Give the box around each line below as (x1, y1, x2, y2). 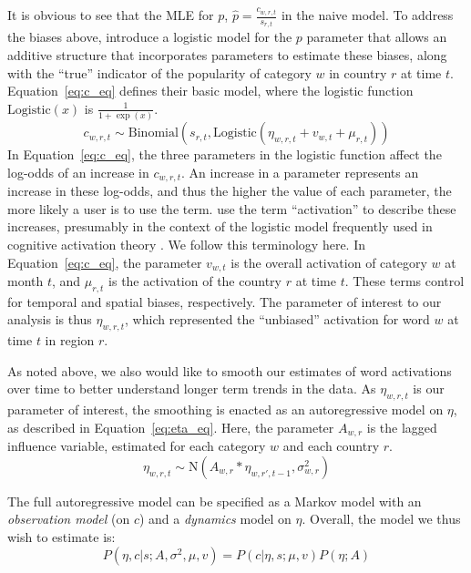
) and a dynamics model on (138, 509, 292, 528)
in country (329, 63, 387, 82)
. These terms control (344, 271, 465, 291)
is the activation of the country (108, 271, 282, 291)
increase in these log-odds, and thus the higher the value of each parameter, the (7, 181, 452, 200)
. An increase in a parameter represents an (181, 162, 419, 181)
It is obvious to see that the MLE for (7, 5, 214, 24)
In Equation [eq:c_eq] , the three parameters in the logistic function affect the (7, 145, 442, 164)
